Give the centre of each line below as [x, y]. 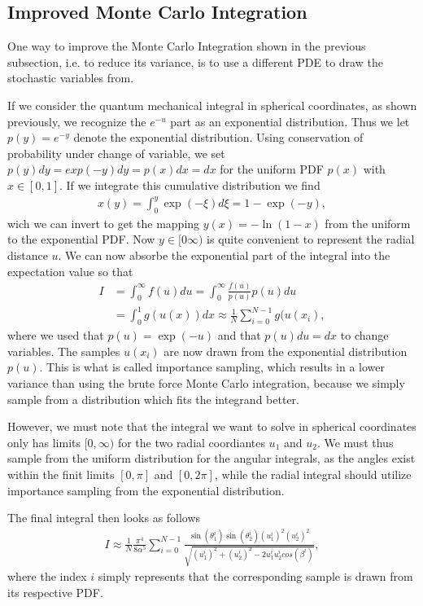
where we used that [56, 335]
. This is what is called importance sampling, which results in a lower [212, 367]
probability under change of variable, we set [116, 153]
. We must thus [355, 442]
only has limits [44, 442]
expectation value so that [70, 271]
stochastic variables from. [71, 78]
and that [239, 335]
